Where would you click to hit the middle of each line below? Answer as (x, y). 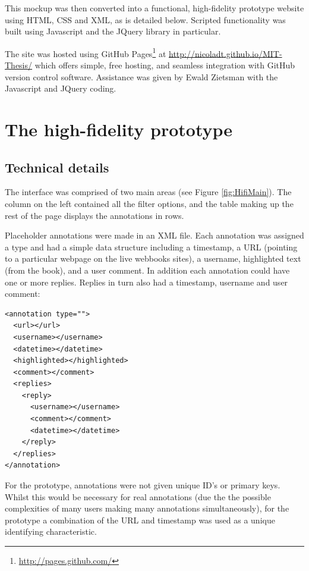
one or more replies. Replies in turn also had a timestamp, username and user (146, 282)
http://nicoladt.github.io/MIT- (226, 53)
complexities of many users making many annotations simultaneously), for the (147, 508)
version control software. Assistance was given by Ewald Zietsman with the (141, 76)
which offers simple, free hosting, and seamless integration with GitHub (165, 65)
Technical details (57, 167)
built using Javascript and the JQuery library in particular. (113, 31)
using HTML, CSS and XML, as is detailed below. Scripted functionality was (145, 19)
